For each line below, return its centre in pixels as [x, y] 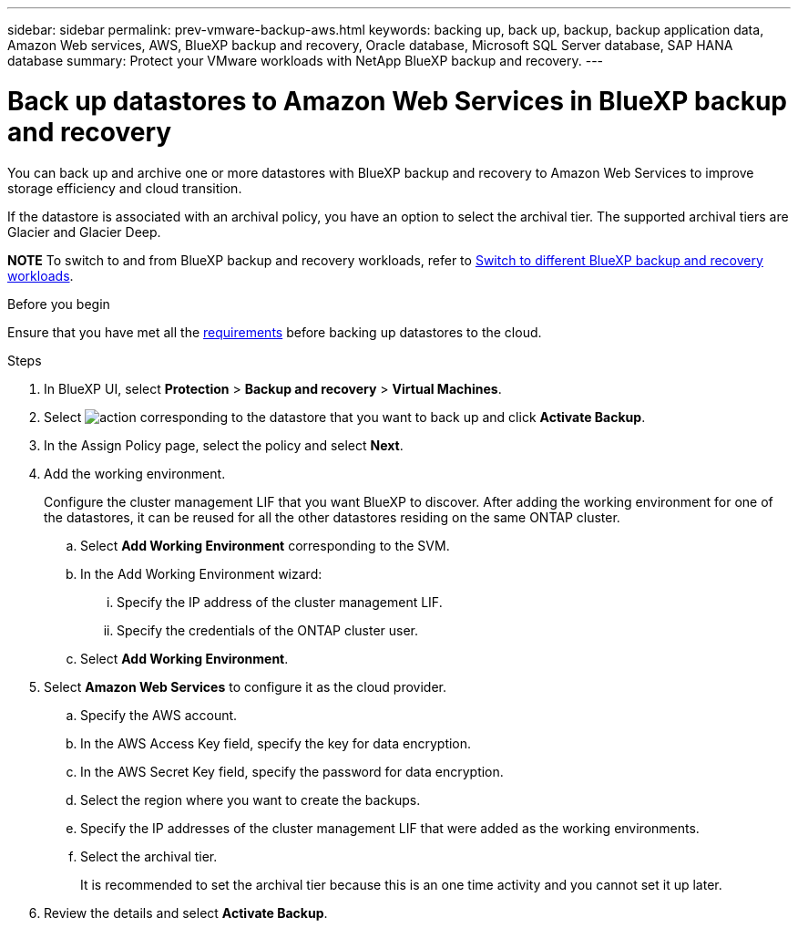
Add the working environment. [135, 473]
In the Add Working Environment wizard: [201, 573]
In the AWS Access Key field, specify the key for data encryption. [276, 743]
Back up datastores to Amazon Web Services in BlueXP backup [397, 101]
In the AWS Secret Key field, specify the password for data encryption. [292, 771]
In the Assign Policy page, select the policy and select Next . [224, 445]
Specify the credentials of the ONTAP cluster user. [268, 630]
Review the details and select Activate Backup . [186, 913]
